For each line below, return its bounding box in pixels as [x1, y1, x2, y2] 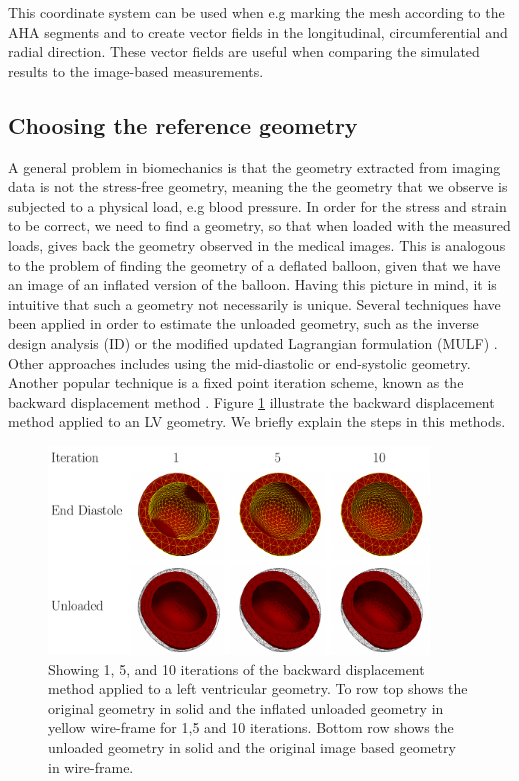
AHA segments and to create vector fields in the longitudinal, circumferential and [8, 21, 508, 42]
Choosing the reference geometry [8, 109, 358, 140]
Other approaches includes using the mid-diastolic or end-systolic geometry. [8, 352, 471, 373]
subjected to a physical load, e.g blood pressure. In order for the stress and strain [8, 195, 507, 216]
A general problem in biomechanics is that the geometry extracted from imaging [8, 156, 501, 177]
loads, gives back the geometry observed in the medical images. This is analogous [8, 234, 506, 255]
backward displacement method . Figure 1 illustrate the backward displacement [8, 391, 495, 412]
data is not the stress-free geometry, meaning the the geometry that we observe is [8, 176, 508, 197]
